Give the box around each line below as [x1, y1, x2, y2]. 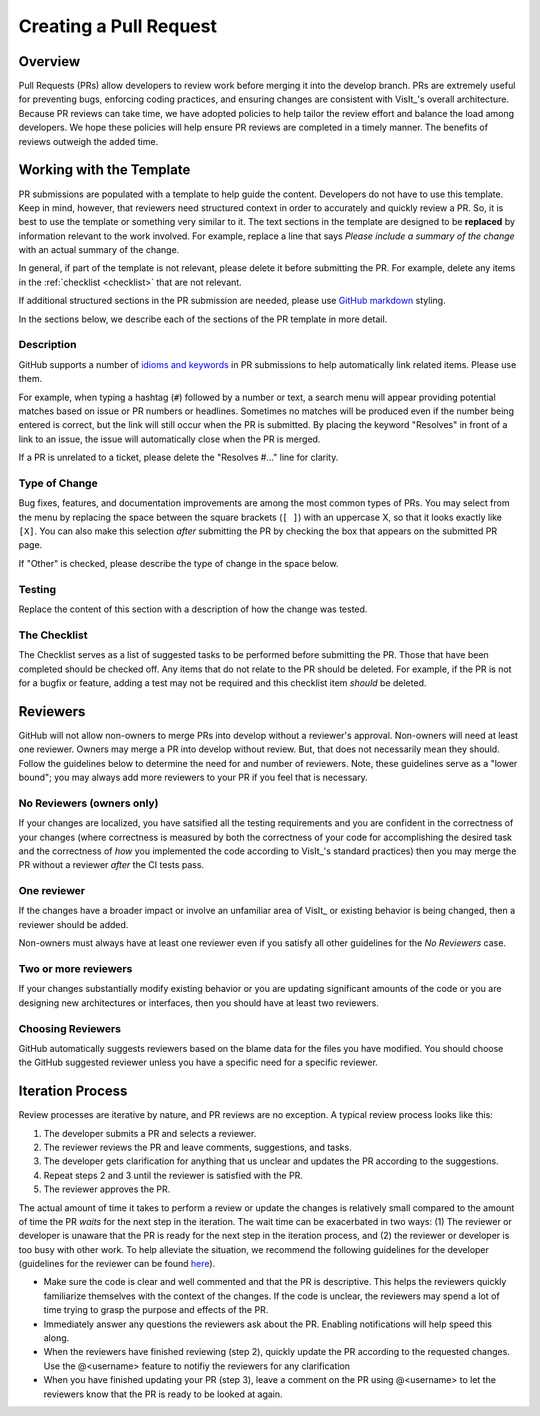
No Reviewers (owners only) [18, 796, 159, 810]
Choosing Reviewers [18, 1021, 122, 1035]
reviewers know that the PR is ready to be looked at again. [43, 1388, 284, 1400]
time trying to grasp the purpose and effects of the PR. [43, 1304, 269, 1316]
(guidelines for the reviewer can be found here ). [18, 1258, 216, 1270]
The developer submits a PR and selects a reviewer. [43, 1127, 257, 1139]
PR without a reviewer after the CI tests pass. [18, 859, 205, 871]
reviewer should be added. [18, 918, 129, 930]
